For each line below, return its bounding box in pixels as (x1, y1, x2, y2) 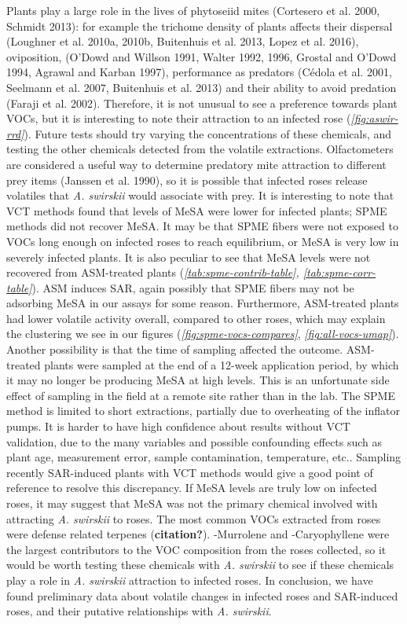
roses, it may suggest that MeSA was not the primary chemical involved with (6, 495, 378, 511)
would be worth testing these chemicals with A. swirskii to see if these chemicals (6, 556, 394, 573)
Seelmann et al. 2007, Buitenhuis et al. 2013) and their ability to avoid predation (6, 79, 397, 95)
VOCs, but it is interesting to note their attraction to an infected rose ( (6, 110, 351, 127)
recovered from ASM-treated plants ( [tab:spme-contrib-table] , (6, 264, 299, 281)
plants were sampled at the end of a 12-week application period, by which (44, 356, 399, 373)
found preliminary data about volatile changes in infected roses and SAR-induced (6, 587, 398, 604)
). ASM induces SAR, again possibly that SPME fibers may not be (31, 279, 354, 295)
